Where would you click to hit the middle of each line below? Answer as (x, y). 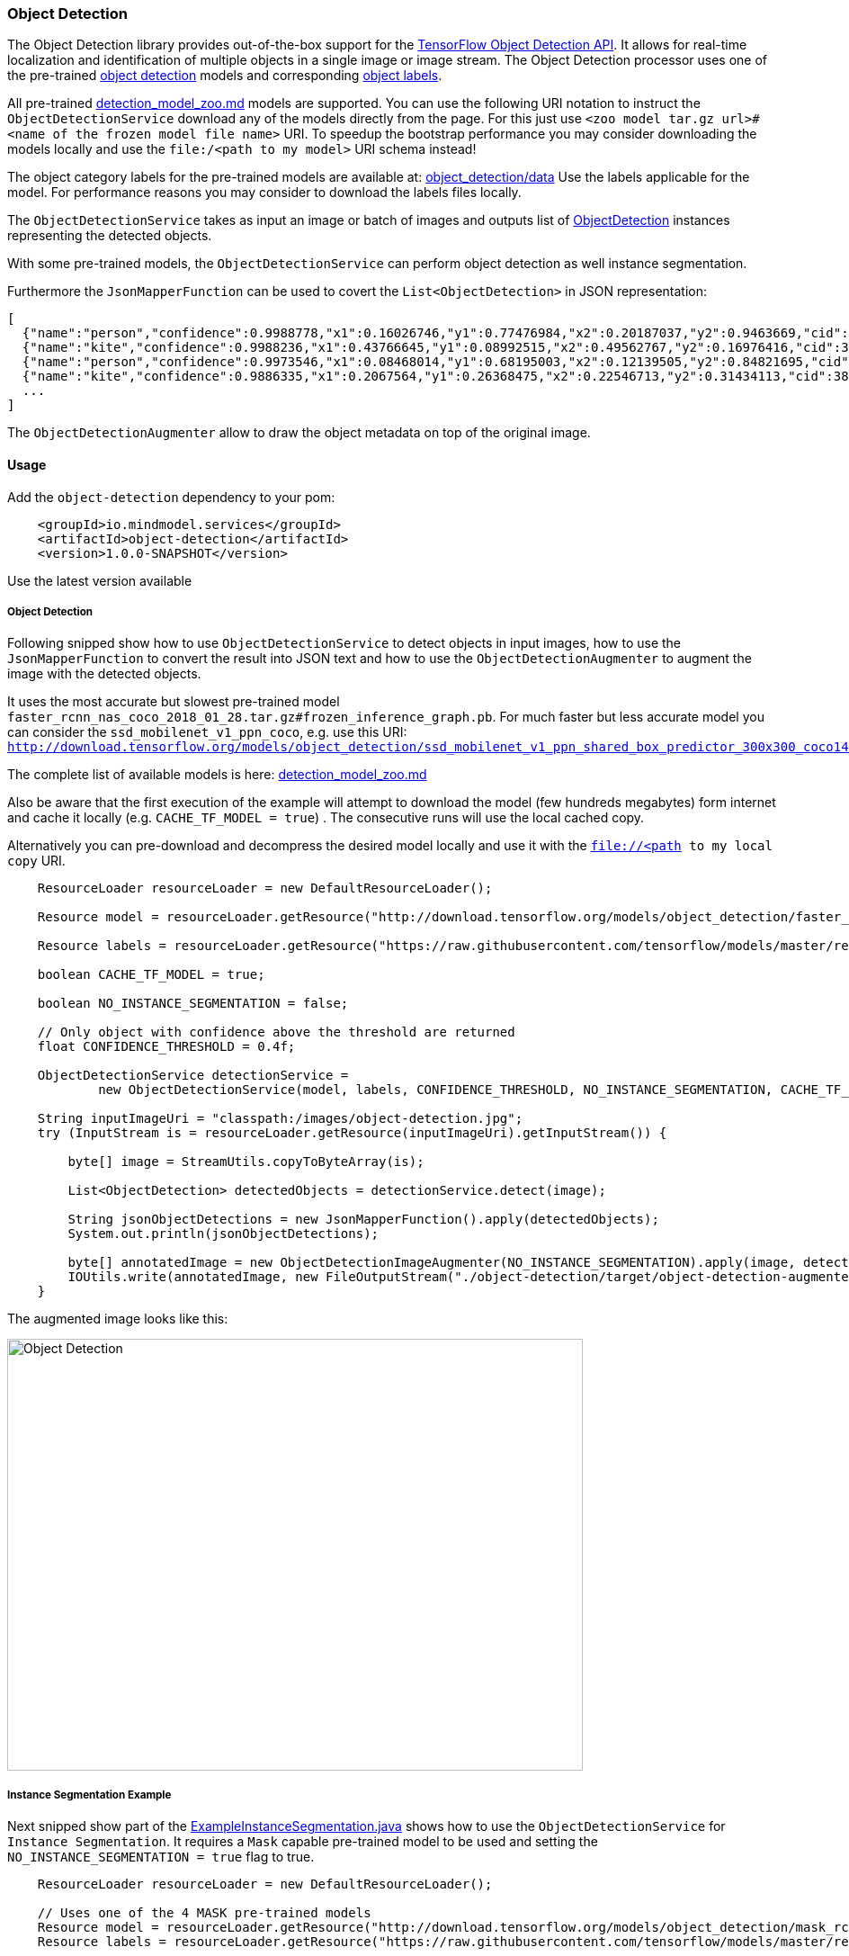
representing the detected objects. (110, 236)
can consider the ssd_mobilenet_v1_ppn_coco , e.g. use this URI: (207, 732)
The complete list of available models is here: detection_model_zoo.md (217, 775)
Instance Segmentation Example (89, 1794)
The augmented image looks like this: (118, 1319)
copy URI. (36, 861)
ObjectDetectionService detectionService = (193, 1076)
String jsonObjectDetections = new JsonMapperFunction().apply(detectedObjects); (363, 1220)
